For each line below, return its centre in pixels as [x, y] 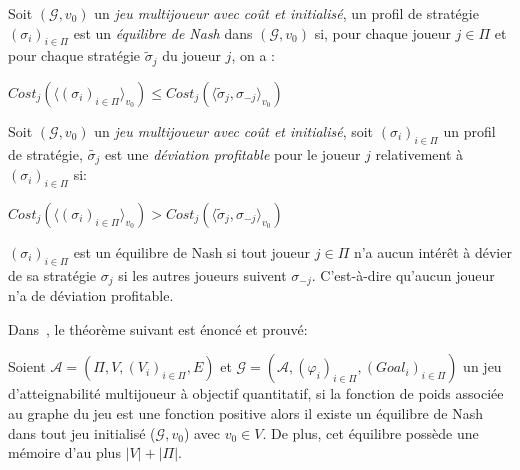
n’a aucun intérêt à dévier [432, 251]
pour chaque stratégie [74, 55]
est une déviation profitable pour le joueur [232, 153]
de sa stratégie [52, 274]
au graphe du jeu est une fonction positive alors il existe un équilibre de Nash [245, 412]
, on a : [253, 55]
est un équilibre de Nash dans [163, 32]
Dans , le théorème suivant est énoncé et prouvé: [158, 328]
